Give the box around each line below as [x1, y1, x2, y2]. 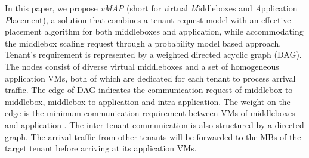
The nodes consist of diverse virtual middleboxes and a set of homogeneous [5, 60, 279, 72]
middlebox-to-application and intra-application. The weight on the [47, 95, 291, 107]
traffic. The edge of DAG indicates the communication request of [5, 83, 242, 96]
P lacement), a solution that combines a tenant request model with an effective [5, 13, 291, 26]
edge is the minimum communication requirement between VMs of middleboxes [5, 107, 295, 119]
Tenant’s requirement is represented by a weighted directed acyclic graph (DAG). [5, 48, 302, 61]
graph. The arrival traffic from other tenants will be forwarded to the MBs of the [5, 130, 301, 142]
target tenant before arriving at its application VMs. [5, 142, 197, 154]
